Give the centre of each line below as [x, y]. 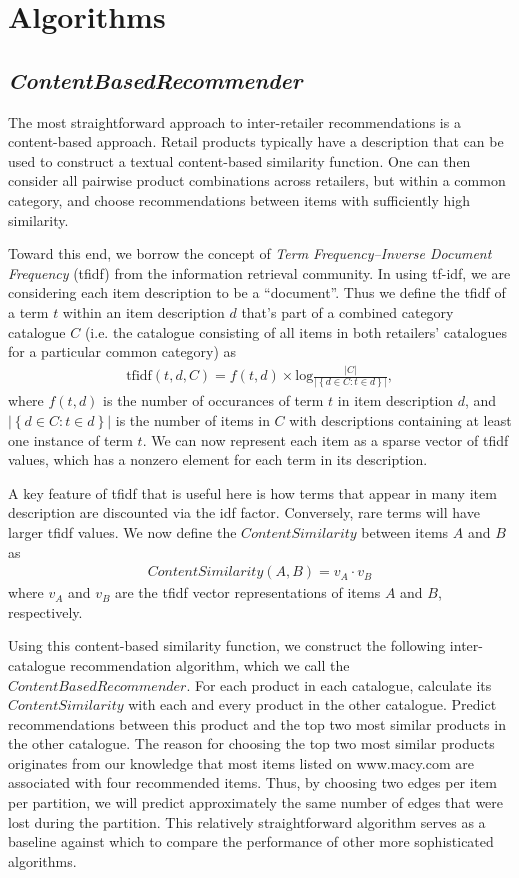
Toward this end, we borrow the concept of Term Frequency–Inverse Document [250, 253]
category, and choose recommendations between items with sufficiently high [239, 199]
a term [28, 311]
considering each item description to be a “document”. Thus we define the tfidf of [257, 292]
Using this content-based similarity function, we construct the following [227, 645]
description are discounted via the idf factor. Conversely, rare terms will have [244, 512]
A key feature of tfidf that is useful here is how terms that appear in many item [252, 492]
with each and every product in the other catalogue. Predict [312, 704]
